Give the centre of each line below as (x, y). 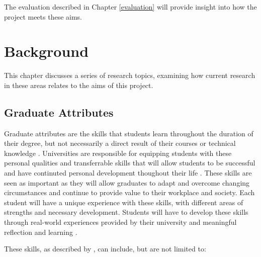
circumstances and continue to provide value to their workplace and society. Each (129, 192)
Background (47, 51)
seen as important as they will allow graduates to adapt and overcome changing (127, 182)
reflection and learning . (41, 232)
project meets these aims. (43, 16)
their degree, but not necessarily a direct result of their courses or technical (120, 143)
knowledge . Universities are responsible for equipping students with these (118, 153)
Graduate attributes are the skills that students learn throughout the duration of (129, 133)
